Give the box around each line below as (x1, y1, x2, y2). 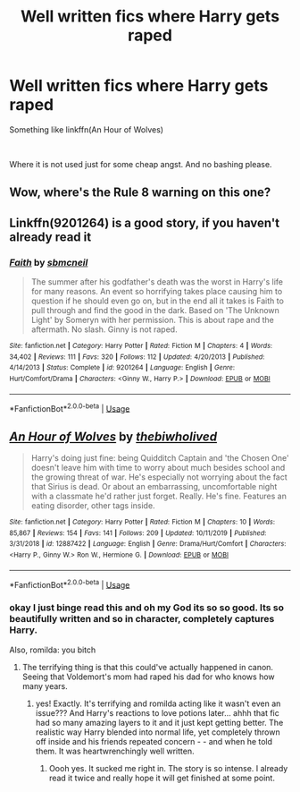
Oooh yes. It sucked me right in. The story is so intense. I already (48, 762, 288, 773)
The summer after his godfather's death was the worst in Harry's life (30, 277, 284, 287)
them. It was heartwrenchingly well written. (35, 745, 195, 756)
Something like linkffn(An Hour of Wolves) (9, 123, 163, 135)
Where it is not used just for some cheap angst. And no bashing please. (9, 158, 272, 169)
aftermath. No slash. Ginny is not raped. (30, 324, 178, 335)
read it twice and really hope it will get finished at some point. (48, 772, 275, 783)
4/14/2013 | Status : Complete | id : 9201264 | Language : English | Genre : (9, 363, 235, 372)
